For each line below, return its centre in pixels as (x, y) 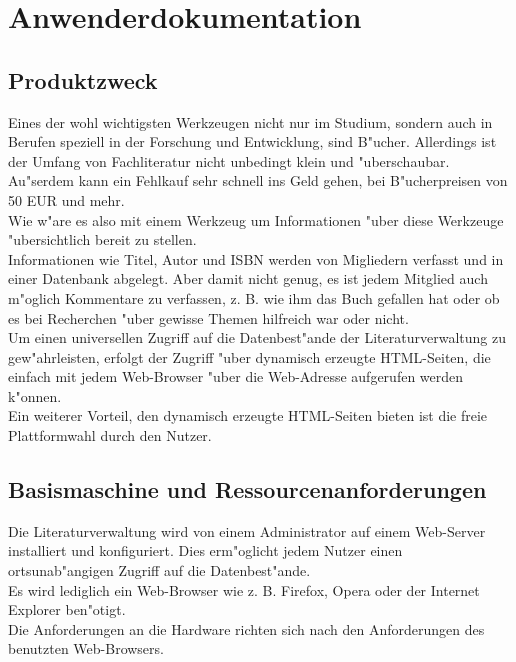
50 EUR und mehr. (66, 199)
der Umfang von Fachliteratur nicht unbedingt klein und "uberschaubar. (229, 160)
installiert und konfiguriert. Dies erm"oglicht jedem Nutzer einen (205, 550)
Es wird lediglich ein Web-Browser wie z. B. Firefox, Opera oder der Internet (244, 589)
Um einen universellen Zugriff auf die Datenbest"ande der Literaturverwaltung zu (257, 337)
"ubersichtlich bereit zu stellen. (102, 239)
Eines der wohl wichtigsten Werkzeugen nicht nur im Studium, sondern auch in (250, 121)
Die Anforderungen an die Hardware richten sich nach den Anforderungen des (246, 628)
